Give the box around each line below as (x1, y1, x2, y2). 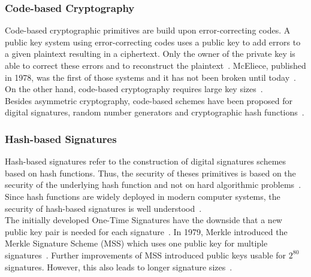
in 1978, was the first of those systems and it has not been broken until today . (5, 71, 296, 83)
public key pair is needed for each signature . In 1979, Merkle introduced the (5, 225, 288, 238)
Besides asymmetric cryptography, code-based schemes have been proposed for (5, 94, 292, 106)
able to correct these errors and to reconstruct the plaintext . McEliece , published (5, 59, 306, 71)
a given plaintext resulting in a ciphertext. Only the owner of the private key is (5, 47, 295, 60)
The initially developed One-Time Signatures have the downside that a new (5, 214, 282, 226)
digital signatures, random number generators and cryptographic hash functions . (5, 106, 304, 118)
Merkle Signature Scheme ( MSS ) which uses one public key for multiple (5, 237, 268, 249)
